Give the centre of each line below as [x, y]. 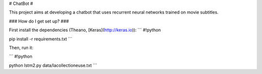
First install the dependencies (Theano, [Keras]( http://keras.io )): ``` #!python [85, 30]
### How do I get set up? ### [39, 21]
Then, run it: [21, 48]
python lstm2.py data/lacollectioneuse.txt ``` [53, 65]
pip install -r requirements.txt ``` [41, 39]
